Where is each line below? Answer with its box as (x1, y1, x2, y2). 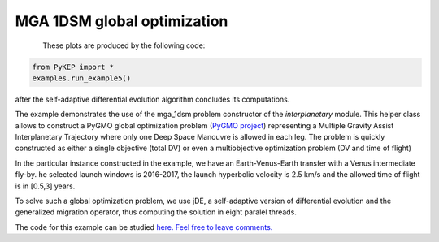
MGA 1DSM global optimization (15, 12, 228, 30)
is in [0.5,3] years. (15, 181, 76, 191)
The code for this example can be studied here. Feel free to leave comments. (15, 222, 273, 231)
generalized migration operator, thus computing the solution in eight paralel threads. (15, 207, 297, 217)
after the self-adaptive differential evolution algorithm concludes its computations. (15, 94, 290, 104)
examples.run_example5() (32, 73, 132, 83)
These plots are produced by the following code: (42, 41, 206, 50)
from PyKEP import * (32, 62, 114, 71)
